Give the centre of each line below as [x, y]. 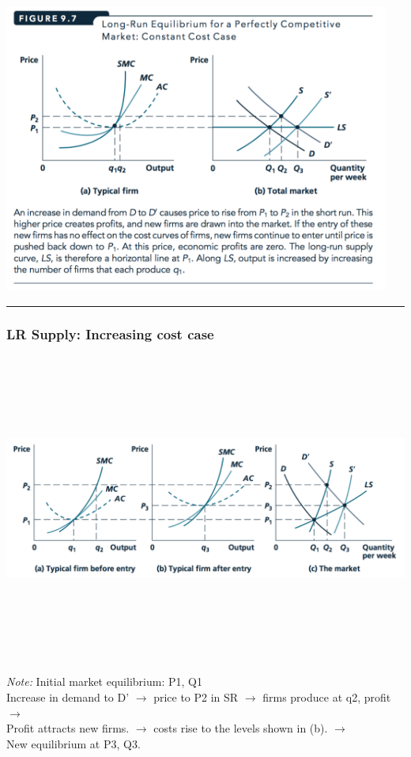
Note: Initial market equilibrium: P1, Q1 [104, 681]
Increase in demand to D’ [68, 697]
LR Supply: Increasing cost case [110, 333]
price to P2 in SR [196, 697]
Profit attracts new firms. [68, 728]
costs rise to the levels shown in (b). [241, 728]
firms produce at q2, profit [327, 697]
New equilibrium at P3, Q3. [74, 743]
